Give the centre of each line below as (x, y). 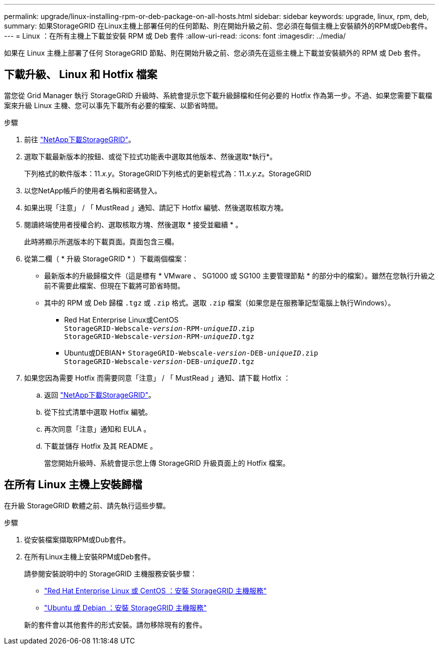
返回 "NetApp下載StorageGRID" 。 (100, 395)
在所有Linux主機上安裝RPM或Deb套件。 (89, 556)
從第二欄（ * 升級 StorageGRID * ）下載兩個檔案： (106, 258)
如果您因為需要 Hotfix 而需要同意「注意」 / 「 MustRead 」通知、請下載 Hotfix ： (157, 378)
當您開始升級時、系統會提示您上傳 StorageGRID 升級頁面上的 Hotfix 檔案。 (167, 463)
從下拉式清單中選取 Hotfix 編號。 (98, 412)
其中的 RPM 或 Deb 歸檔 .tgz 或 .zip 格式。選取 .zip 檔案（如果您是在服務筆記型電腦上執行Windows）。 (220, 302)
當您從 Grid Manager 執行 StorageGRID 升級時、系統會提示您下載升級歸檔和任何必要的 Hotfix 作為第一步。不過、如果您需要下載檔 (218, 95)
